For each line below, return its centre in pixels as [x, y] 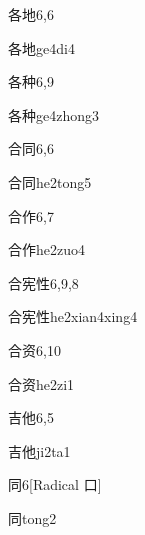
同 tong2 [32, 517]
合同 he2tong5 [50, 181]
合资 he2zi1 [41, 383]
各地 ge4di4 [41, 47]
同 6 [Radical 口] [55, 484]
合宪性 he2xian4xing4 [73, 316]
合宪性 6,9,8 [43, 282]
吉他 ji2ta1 [39, 450]
